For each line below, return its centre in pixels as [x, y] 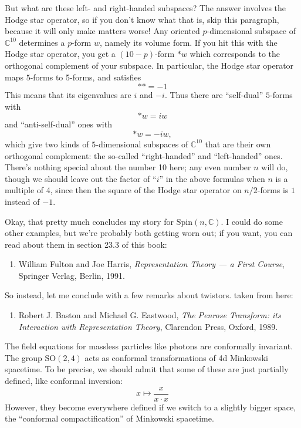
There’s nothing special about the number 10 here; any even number [128, 167]
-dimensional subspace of [251, 31]
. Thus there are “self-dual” [214, 95]
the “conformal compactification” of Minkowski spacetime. [109, 418]
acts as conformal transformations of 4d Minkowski [176, 357]
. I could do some [252, 221]
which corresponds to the [235, 54]
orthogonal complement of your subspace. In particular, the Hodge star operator [149, 65]
